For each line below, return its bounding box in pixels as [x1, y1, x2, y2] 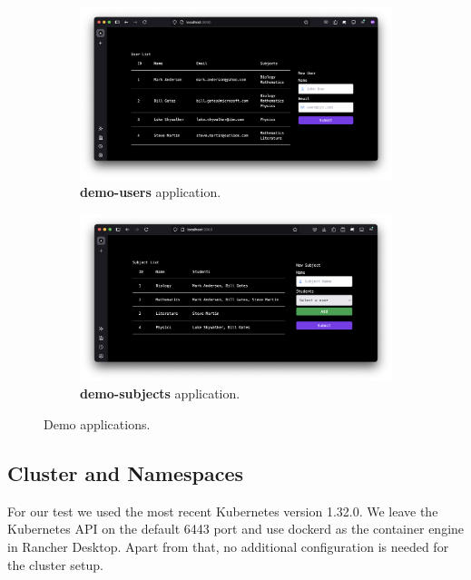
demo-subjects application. [80, 384, 240, 403]
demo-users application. [80, 182, 221, 202]
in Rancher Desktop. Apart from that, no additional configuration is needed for [7, 536, 449, 555]
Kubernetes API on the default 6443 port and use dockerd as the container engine [7, 519, 465, 538]
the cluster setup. [7, 555, 103, 574]
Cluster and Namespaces [7, 458, 244, 487]
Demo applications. [44, 414, 151, 433]
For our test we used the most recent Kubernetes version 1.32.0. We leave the [7, 501, 438, 520]
